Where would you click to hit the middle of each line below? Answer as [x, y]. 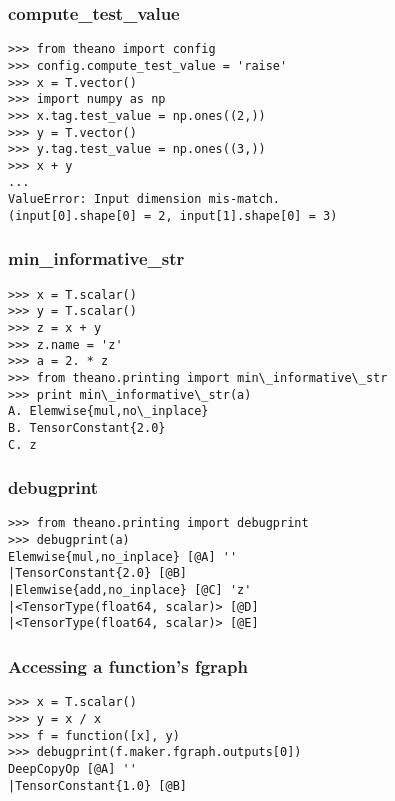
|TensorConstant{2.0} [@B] [97, 573]
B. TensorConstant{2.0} [87, 427]
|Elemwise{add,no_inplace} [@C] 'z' [130, 590]
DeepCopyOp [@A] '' [72, 768]
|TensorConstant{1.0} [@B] [97, 785]
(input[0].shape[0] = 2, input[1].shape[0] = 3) [173, 215]
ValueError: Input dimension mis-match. [144, 199]
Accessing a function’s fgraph [128, 665]
